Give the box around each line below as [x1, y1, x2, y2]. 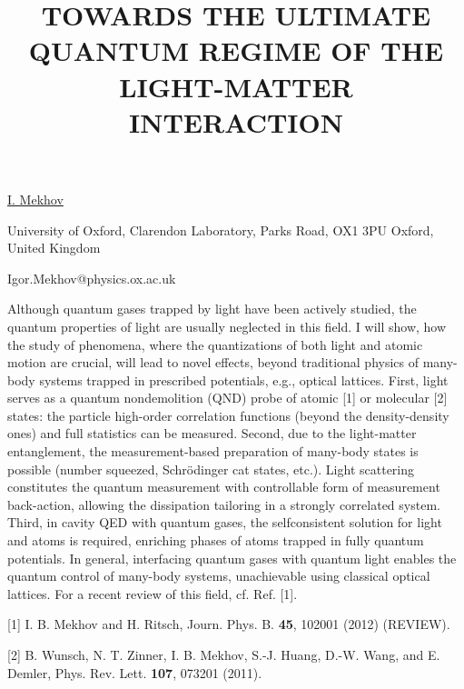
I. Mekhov [7, 189, 64, 208]
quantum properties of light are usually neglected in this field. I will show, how [7, 316, 447, 335]
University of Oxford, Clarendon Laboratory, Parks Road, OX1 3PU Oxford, [7, 220, 434, 239]
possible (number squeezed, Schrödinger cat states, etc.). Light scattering [7, 459, 415, 478]
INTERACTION [129, 103, 343, 140]
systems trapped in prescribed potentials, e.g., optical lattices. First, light [39, 370, 449, 389]
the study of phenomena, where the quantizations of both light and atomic [7, 335, 423, 354]
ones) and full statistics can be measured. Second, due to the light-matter [7, 424, 417, 443]
